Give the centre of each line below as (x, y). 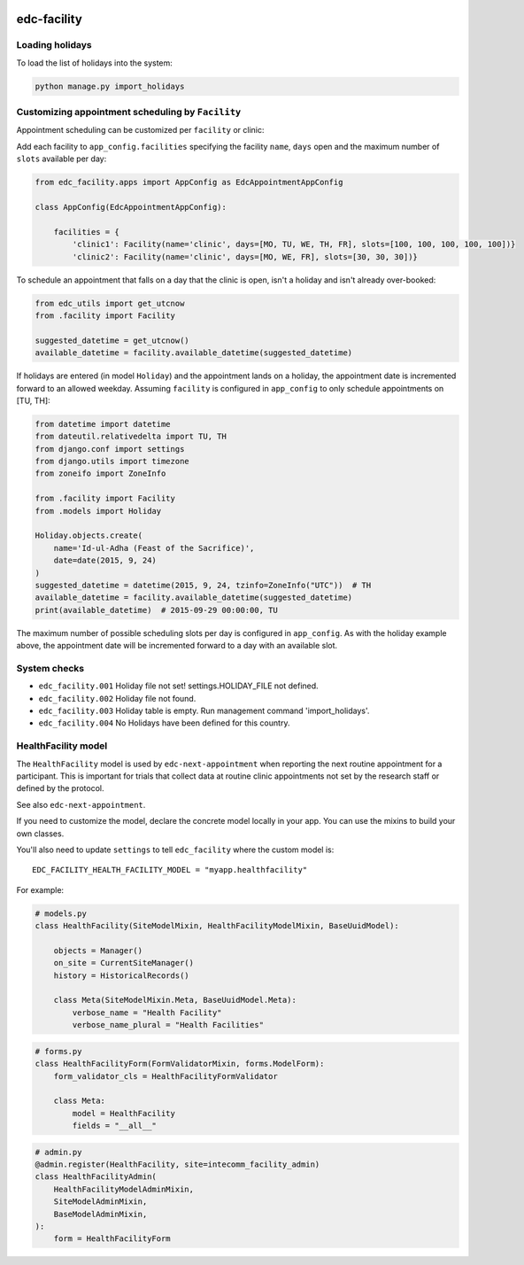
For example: (40, 889)
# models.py (61, 913)
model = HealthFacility (124, 1113)
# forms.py (58, 1051)
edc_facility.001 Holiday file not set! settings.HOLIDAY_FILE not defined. (178, 686)
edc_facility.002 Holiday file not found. (117, 698)
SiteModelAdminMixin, (100, 1202)
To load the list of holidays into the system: (94, 63)
